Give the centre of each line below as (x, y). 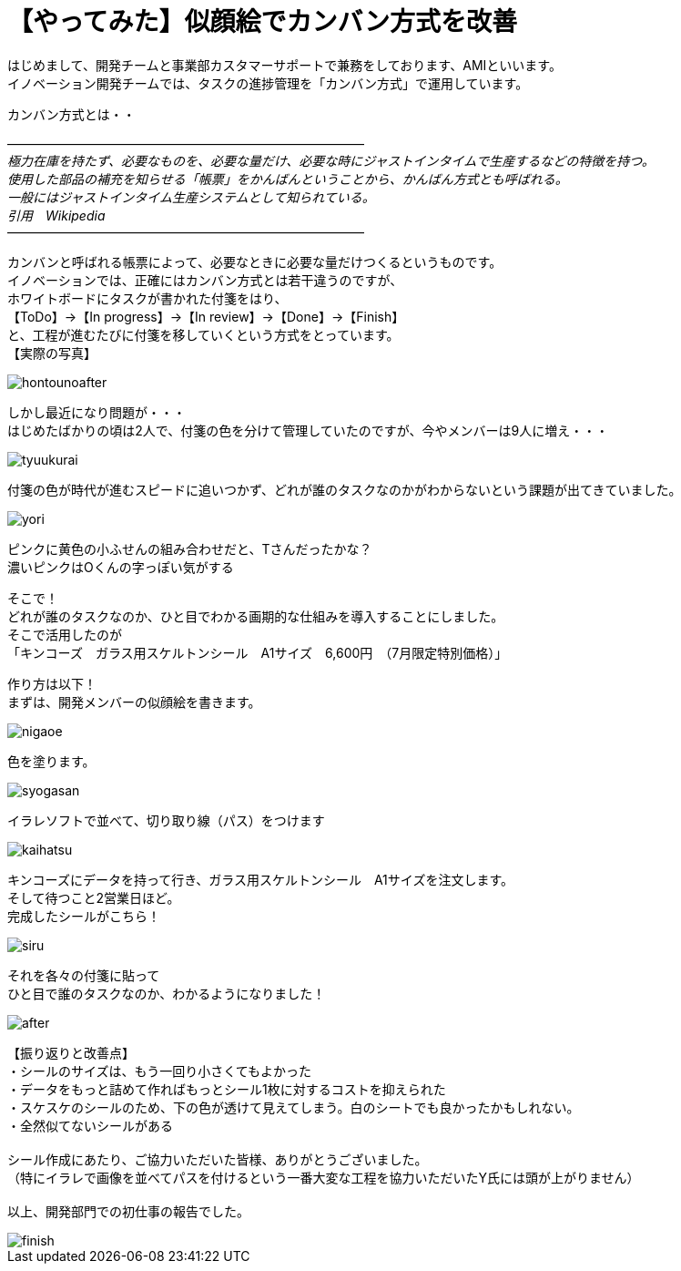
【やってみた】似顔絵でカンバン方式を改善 (263, 22)
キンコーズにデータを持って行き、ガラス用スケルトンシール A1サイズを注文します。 (260, 879)
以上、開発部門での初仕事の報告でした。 (128, 1211)
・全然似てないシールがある (90, 1125)
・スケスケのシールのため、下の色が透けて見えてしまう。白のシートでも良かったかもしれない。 (294, 1107)
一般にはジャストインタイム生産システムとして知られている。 (191, 197)
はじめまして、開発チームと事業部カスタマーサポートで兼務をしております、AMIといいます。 (285, 65)
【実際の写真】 (52, 353)
